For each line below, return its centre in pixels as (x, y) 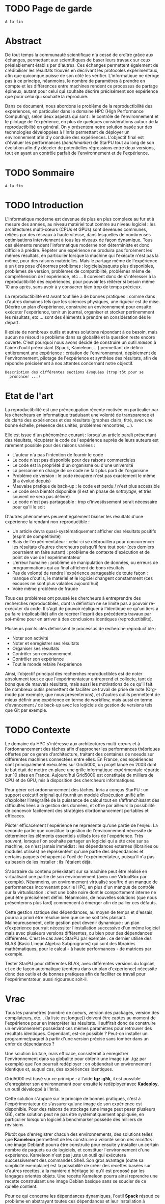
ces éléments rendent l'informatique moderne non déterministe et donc (77, 245)
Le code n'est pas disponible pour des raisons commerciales (74, 460)
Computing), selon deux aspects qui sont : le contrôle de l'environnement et (82, 116)
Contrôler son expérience (38, 659)
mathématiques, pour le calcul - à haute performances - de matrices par (78, 949)
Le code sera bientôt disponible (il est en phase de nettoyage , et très (82, 491)
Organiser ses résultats (36, 648)
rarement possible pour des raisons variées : (50, 445)
